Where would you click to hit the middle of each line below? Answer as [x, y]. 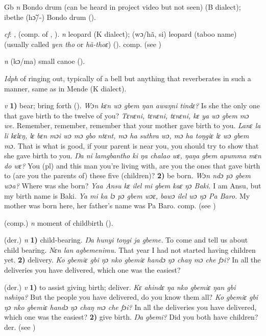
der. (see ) [20, 327]
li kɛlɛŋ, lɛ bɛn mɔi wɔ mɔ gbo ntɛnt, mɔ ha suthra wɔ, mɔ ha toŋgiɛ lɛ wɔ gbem [127, 135]
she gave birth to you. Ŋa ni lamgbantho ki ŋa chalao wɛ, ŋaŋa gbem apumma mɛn [133, 155]
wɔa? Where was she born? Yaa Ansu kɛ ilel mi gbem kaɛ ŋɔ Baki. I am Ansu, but [133, 185]
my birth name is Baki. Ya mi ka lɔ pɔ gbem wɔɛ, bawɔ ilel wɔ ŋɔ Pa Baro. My [127, 195]
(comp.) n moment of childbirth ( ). [59, 222]
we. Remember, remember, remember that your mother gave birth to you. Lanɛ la [132, 125]
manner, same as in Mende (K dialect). [65, 88]
